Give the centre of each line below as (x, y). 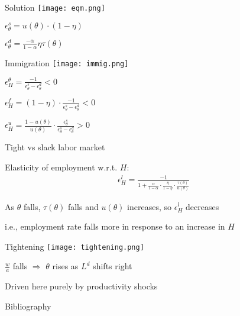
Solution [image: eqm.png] (55, 7)
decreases (202, 206)
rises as (65, 266)
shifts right (113, 266)
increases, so (150, 206)
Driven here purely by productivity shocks (81, 286)
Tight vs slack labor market (55, 147)
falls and (83, 206)
